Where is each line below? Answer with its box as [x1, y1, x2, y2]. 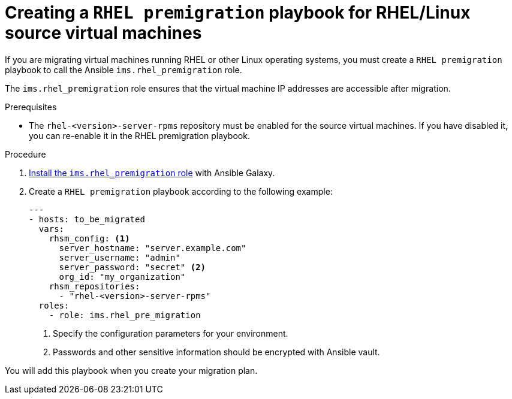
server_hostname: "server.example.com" [59, 243, 246, 253]
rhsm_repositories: [49, 281, 140, 291]
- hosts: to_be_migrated [29, 214, 145, 224]
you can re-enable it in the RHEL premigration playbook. [29, 130, 250, 141]
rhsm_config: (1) [49, 233, 130, 243]
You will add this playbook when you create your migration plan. [5, 365, 258, 376]
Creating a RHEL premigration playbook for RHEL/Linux [5, 2, 471, 23]
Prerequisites [5, 101, 57, 112]
